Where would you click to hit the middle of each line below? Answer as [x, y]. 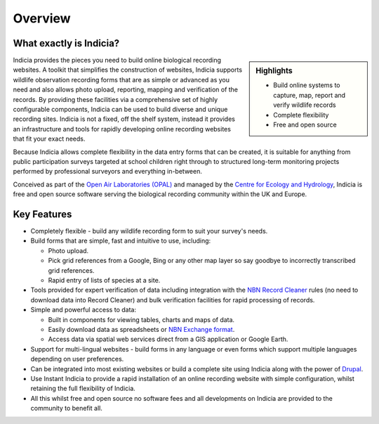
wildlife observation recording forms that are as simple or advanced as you [121, 79]
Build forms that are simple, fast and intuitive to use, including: [121, 241]
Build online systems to [307, 85]
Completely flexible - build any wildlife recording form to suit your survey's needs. [149, 231]
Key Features [42, 214]
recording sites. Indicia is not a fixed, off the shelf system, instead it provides [124, 119]
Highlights [274, 71]
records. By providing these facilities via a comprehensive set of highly [115, 99]
